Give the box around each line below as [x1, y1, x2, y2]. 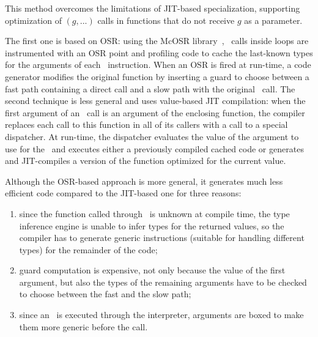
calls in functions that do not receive [97, 13, 235, 26]
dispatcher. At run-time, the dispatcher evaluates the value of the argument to [5, 130, 299, 143]
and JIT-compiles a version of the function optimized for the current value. [5, 154, 286, 167]
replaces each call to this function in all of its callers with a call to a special [5, 118, 288, 131]
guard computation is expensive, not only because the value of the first [19, 264, 286, 276]
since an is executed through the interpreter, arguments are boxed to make [19, 308, 304, 321]
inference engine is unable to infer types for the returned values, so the [19, 219, 284, 232]
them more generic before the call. [19, 320, 148, 333]
